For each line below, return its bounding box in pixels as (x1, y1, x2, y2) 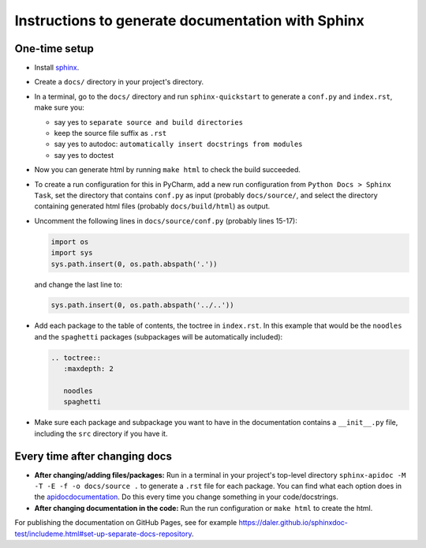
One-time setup (14, 42, 94, 55)
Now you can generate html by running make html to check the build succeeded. (34, 165, 301, 175)
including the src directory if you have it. (34, 429, 168, 438)
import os (50, 237, 89, 246)
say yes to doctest (54, 150, 114, 160)
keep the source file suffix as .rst (54, 129, 167, 138)
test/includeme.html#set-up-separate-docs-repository (14, 529, 192, 539)
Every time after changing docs (14, 449, 173, 463)
